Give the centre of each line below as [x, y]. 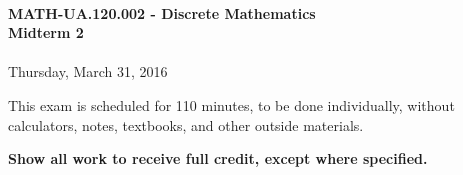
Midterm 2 [46, 32]
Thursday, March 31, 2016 [88, 71]
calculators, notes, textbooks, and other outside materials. [186, 124]
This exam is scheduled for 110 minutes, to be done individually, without [231, 104]
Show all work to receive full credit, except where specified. [218, 158]
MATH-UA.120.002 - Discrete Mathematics [162, 12]
